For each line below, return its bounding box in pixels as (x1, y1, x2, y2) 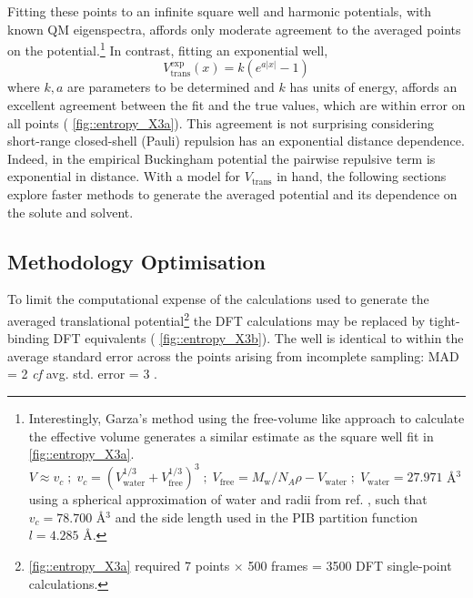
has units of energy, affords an (289, 77, 458, 96)
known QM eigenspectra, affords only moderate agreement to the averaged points (7, 19, 461, 38)
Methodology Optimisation (7, 247, 267, 275)
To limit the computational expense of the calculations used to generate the (7, 289, 429, 309)
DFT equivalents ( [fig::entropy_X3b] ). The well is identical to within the (53, 329, 464, 348)
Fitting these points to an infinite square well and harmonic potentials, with (7, 2, 432, 20)
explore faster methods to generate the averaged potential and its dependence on (7, 185, 458, 203)
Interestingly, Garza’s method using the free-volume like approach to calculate (28, 409, 465, 428)
